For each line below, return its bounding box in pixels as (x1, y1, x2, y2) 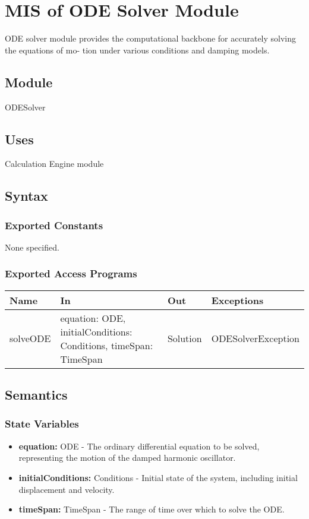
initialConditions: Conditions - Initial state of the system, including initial (18, 471, 298, 483)
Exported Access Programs (5, 266, 137, 281)
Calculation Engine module (5, 157, 104, 170)
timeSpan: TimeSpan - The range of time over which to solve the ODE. (18, 503, 285, 515)
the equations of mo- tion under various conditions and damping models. (5, 43, 270, 56)
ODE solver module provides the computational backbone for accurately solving (5, 32, 297, 45)
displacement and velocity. (18, 483, 115, 495)
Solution (167, 331, 202, 346)
